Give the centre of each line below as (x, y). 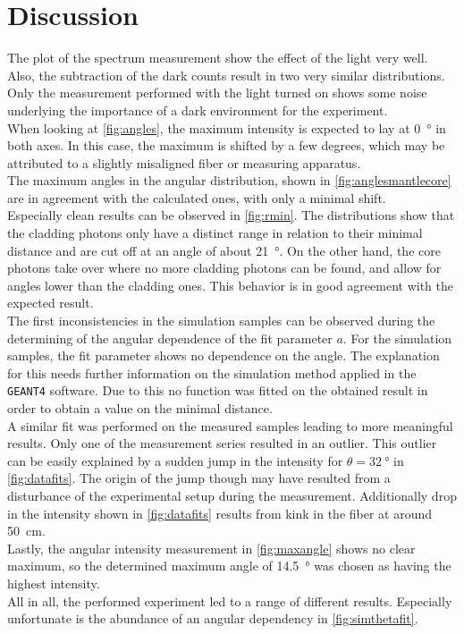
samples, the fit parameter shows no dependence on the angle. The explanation (224, 355)
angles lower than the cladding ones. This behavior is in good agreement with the (230, 285)
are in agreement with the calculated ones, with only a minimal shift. (197, 197)
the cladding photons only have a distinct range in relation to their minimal (215, 233)
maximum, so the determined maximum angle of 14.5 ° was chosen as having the (229, 566)
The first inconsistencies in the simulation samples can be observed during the (221, 321)
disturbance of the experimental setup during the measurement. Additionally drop (232, 496)
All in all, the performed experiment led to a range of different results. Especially (230, 600)
